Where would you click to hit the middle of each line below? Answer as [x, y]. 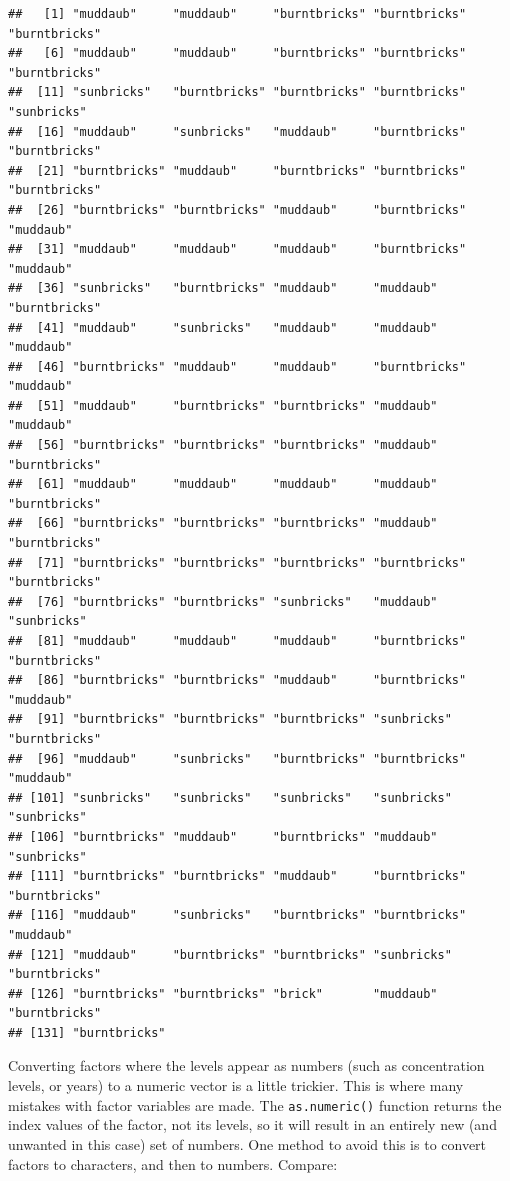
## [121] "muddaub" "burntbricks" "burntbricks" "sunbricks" [230, 954]
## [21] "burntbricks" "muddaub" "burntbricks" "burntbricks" [237, 170]
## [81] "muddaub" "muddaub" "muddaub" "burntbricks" [237, 641]
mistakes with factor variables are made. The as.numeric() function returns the [255, 1104]
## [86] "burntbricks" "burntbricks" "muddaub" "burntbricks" [237, 680]
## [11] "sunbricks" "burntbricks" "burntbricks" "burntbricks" [237, 92]
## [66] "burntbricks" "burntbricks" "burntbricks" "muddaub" [223, 523]
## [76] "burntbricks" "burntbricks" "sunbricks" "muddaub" [223, 601]
